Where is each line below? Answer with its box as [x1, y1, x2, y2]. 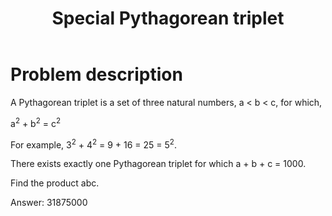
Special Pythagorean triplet [51, 7, 285, 30]
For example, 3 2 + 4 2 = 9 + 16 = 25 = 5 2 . [10, 137, 177, 151]
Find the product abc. [10, 177, 100, 189]
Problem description [10, 63, 183, 86]
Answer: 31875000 [10, 197, 88, 209]
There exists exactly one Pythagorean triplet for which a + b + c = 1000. [10, 158, 307, 170]
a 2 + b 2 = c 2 [10, 115, 62, 129]
